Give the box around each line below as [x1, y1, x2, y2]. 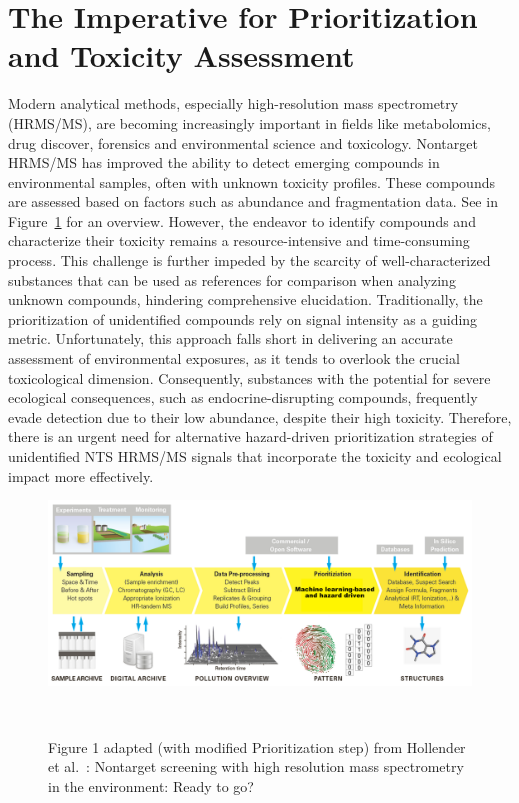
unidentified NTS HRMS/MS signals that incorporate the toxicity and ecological [8, 446, 502, 466]
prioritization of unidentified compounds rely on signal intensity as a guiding [8, 308, 478, 329]
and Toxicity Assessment [8, 35, 355, 76]
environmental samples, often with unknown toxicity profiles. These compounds [8, 171, 495, 192]
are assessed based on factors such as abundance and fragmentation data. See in [8, 191, 498, 212]
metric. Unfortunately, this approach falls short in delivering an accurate [8, 328, 453, 349]
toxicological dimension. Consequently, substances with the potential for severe [8, 367, 491, 388]
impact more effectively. [8, 465, 154, 486]
